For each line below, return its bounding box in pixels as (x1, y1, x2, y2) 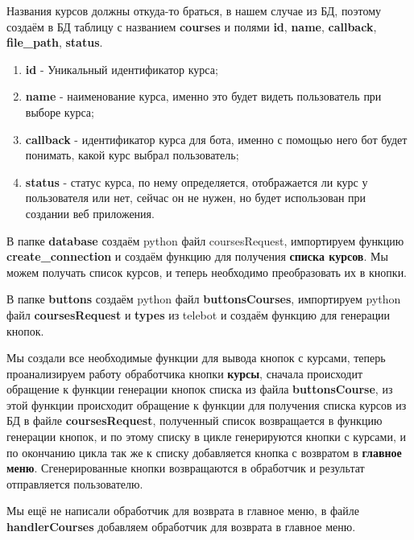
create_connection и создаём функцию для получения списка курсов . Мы (6, 248, 388, 265)
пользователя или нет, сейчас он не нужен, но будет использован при (25, 189, 366, 206)
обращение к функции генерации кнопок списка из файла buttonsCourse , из (6, 381, 393, 398)
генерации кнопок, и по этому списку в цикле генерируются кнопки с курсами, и (6, 428, 406, 445)
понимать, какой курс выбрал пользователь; (25, 146, 239, 163)
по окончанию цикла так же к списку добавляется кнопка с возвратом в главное (6, 443, 402, 460)
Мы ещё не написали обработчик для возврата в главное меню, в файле (6, 502, 359, 519)
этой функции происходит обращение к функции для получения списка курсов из (6, 396, 407, 413)
